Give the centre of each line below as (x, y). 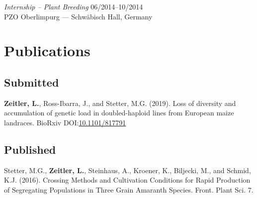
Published (30, 149)
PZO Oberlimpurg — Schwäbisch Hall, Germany (78, 16)
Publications (47, 50)
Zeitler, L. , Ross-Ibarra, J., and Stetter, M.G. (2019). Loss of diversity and (120, 103)
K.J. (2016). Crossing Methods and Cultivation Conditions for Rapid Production (127, 180)
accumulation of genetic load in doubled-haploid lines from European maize (119, 113)
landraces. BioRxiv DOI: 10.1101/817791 (65, 122)
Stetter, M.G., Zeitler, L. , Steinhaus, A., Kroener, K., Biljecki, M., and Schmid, (128, 170)
